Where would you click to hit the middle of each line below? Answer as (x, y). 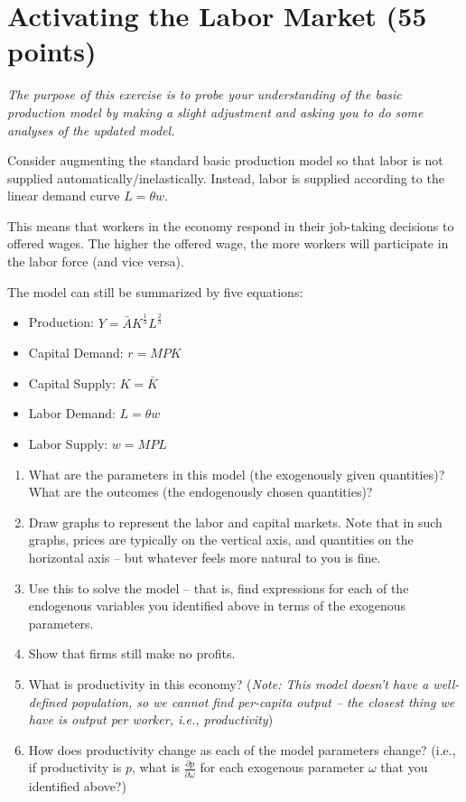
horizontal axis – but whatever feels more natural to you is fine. (205, 557)
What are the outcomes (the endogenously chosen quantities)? (200, 492)
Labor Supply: (68, 443)
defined (48, 701)
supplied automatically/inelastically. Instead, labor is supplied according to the (226, 177)
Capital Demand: (76, 353)
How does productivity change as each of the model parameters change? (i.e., (242, 749)
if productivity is (75, 767)
